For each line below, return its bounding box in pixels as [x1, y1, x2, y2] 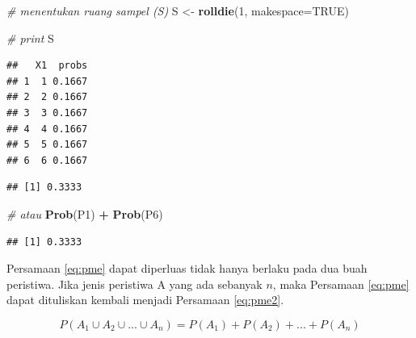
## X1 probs [6, 60, 88, 72]
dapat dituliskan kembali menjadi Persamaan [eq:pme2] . [6, 291, 284, 308]
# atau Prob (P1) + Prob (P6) [6, 205, 163, 222]
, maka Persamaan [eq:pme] [272, 275, 410, 292]
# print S [6, 29, 54, 46]
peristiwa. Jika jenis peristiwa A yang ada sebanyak [6, 275, 263, 292]
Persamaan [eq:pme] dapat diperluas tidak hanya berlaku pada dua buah [6, 260, 368, 277]
